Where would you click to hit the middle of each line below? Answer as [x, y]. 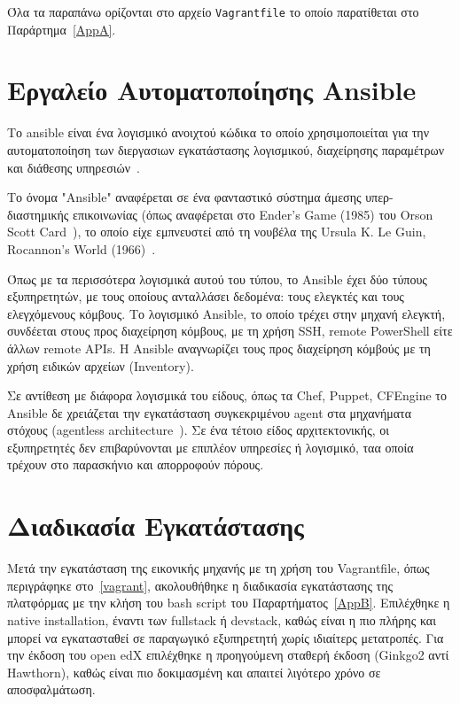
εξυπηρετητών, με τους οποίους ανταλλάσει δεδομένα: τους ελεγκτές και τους [206, 296]
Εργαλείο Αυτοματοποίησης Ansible [212, 90]
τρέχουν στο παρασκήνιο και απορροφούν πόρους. [136, 464]
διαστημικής [38, 214]
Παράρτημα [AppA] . [62, 29]
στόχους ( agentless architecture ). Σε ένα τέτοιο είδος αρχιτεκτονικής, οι [199, 430]
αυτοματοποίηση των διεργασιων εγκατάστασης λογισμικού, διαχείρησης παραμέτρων [226, 149]
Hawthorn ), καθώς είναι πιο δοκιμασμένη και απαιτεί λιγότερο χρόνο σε [194, 672]
